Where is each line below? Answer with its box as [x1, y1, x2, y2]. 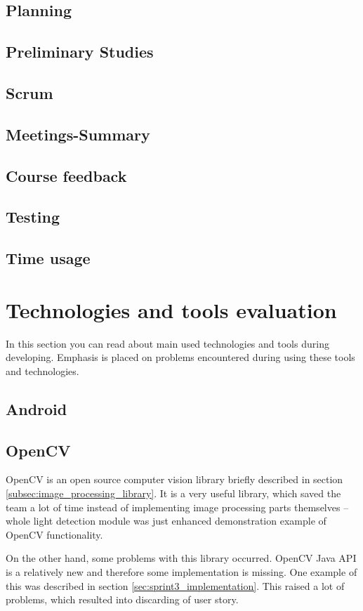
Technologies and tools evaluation [6, 295, 337, 324]
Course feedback [6, 164, 127, 186]
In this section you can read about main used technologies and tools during [6, 336, 329, 350]
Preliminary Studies [6, 41, 154, 63]
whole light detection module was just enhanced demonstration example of [6, 513, 326, 528]
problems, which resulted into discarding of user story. [6, 592, 239, 607]
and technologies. [6, 363, 79, 378]
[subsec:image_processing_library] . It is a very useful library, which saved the [6, 485, 341, 500]
